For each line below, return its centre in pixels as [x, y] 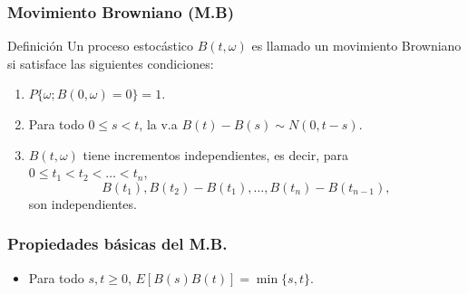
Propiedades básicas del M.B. [117, 244]
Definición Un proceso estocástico [101, 46]
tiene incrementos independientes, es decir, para [215, 154]
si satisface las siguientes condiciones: [111, 63]
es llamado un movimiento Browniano [356, 46]
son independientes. [83, 203]
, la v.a [158, 124]
